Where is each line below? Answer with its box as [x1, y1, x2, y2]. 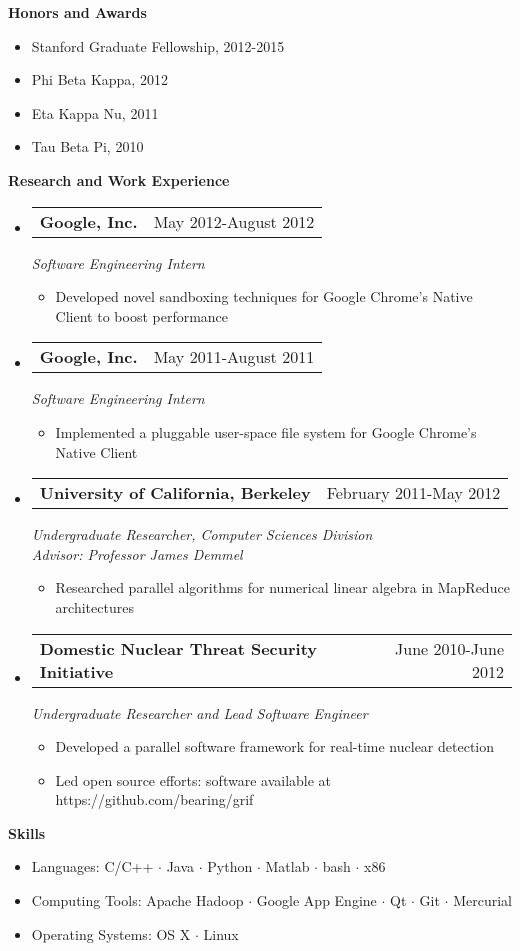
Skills [8, 822, 46, 843]
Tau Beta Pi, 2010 [31, 136, 144, 157]
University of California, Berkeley [39, 481, 311, 505]
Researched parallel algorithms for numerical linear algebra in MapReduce [55, 577, 510, 598]
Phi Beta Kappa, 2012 [31, 69, 168, 90]
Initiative [39, 659, 114, 683]
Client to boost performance [55, 305, 229, 326]
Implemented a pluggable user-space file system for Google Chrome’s [55, 421, 477, 442]
